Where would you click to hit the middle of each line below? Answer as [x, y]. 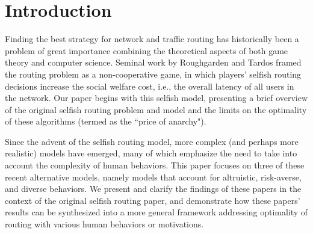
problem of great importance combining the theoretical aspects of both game [147, 50]
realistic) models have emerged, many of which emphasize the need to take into [151, 153]
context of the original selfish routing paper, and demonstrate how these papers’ [153, 200]
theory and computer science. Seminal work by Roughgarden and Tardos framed [153, 62]
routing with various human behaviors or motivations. [104, 224]
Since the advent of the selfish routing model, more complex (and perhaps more [152, 141]
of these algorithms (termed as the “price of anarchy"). [106, 121]
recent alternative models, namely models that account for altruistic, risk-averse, [153, 177]
